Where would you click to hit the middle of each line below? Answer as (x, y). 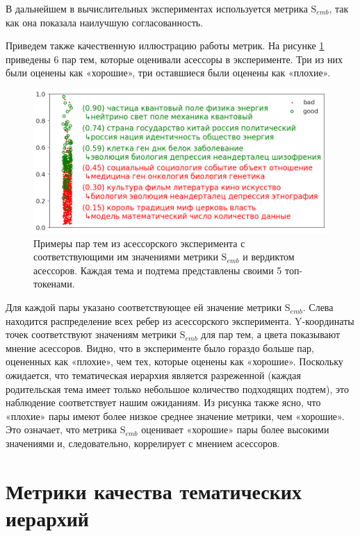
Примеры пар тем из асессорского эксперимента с (139, 243)
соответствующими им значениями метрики (126, 257)
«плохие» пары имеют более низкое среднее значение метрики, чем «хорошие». (175, 416)
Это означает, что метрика (61, 429)
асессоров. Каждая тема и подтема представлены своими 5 (158, 270)
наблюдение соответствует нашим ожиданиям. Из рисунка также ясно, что (163, 402)
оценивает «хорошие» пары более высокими (235, 429)
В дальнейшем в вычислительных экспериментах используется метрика (157, 8)
